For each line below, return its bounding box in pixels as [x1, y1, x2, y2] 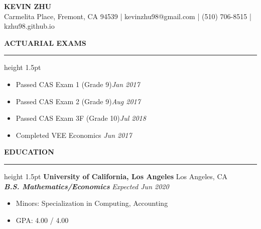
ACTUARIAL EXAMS [4, 37, 86, 48]
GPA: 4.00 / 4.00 [16, 214, 69, 225]
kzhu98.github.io [4, 21, 55, 31]
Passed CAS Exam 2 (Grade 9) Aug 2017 [16, 96, 141, 106]
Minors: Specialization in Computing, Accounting [16, 198, 168, 208]
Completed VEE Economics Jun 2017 [16, 129, 132, 140]
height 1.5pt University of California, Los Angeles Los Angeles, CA [4, 171, 228, 181]
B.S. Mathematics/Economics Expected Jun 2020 [4, 181, 169, 191]
